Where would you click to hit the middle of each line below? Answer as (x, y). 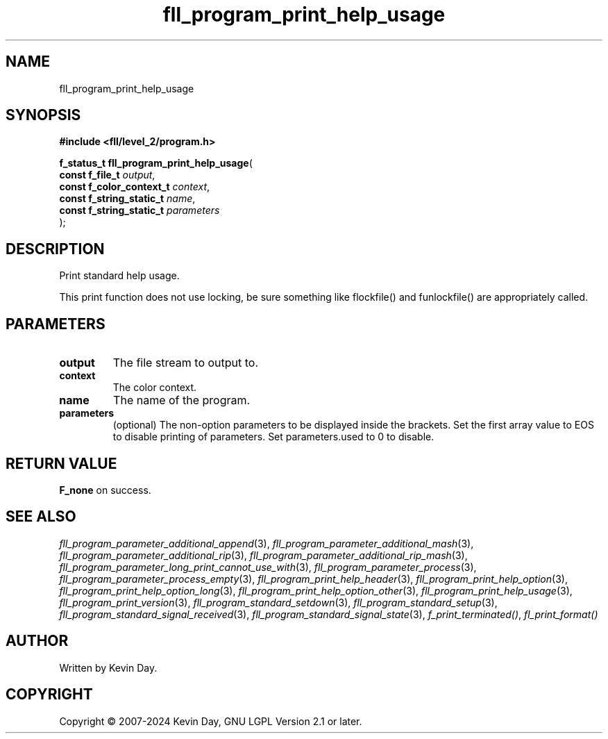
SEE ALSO (41, 517)
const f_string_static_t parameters (140, 210)
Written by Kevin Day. (108, 667)
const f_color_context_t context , (135, 187)
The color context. (155, 388)
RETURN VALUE (61, 463)
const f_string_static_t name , (127, 199)
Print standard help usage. (119, 276)
